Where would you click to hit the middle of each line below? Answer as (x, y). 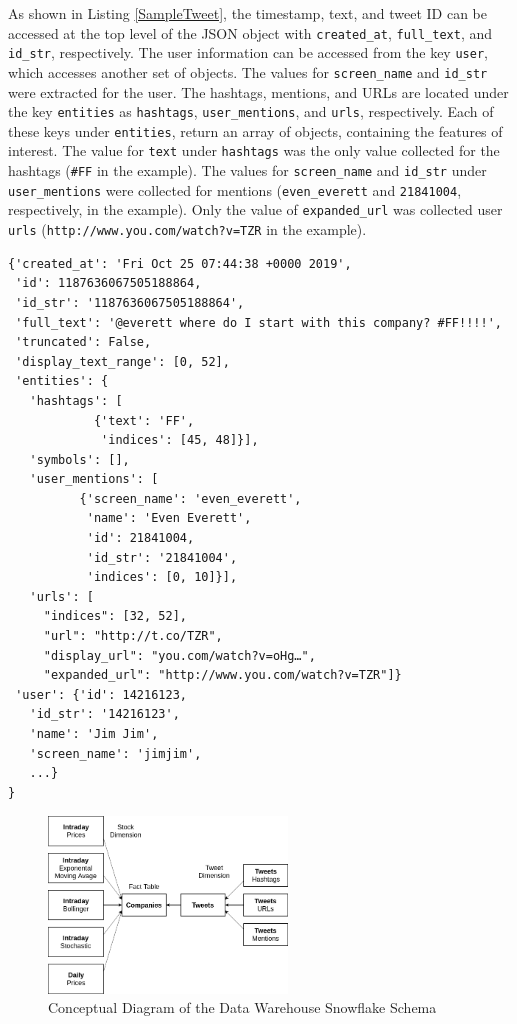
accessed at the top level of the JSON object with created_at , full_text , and (250, 32)
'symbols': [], (79, 459)
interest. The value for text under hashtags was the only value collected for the (254, 150)
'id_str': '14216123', (104, 714)
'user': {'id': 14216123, (101, 694)
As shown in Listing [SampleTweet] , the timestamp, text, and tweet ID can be (247, 13)
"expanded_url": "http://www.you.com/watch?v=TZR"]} (222, 675)
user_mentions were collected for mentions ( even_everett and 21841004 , (235, 189)
